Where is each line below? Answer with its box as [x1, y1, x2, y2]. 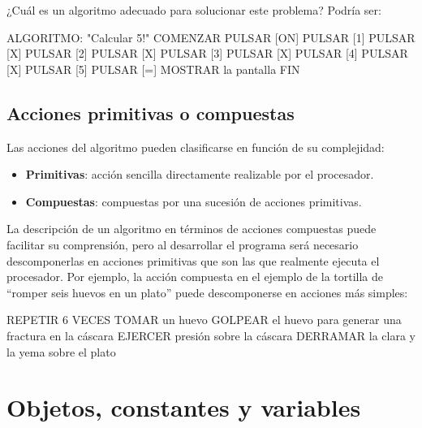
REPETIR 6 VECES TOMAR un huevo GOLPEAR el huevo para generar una [6, 311, 402, 328]
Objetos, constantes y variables [6, 391, 361, 424]
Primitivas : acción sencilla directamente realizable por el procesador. [25, 166, 374, 183]
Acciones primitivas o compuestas [6, 100, 295, 125]
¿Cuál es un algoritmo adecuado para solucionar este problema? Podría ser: [6, 2, 381, 18]
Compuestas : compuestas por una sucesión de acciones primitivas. [25, 192, 362, 210]
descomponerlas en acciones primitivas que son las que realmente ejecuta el [6, 252, 380, 269]
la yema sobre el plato [6, 343, 116, 360]
